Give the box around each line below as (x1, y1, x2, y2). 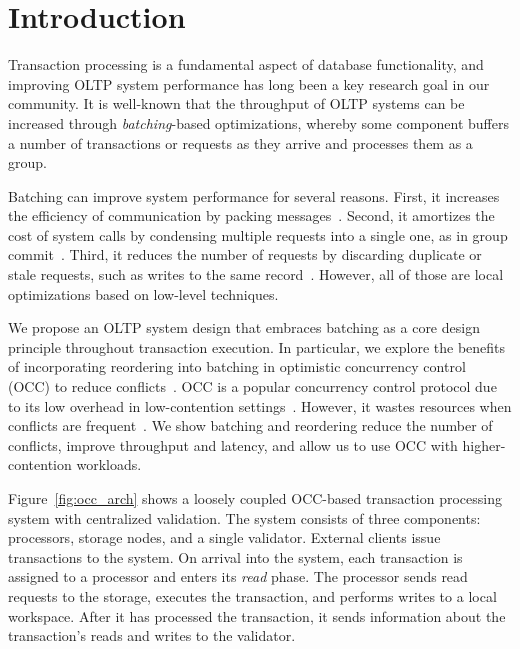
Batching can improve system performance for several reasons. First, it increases (8, 185, 500, 206)
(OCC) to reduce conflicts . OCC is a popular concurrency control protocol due (8, 376, 497, 397)
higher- (462, 434, 506, 455)
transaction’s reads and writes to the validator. (8, 625, 296, 646)
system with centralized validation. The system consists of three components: (8, 507, 481, 528)
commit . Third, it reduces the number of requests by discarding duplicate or (8, 244, 482, 265)
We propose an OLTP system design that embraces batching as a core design (8, 317, 480, 338)
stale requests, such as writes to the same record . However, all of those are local (8, 264, 504, 285)
